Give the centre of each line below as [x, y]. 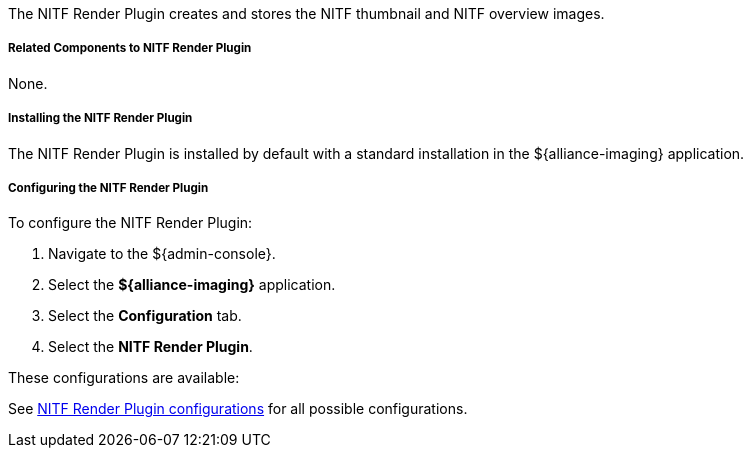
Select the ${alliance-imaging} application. [192, 285]
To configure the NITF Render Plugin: [130, 223]
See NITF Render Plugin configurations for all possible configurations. [238, 409]
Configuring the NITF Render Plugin [108, 187]
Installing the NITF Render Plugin [100, 118]
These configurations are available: [124, 378]
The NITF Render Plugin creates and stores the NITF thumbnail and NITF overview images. [306, 13]
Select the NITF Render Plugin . [150, 347]
